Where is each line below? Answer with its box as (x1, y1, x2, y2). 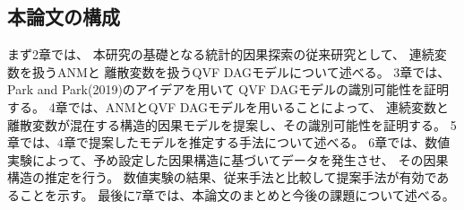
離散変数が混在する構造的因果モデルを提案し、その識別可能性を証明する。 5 (7, 115, 457, 134)
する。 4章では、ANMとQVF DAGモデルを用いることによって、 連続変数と (7, 97, 449, 116)
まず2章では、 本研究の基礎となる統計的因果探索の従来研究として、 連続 (7, 45, 434, 64)
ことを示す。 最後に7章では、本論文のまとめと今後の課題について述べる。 (19, 185, 455, 204)
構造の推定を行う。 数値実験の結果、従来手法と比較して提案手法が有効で (7, 168, 437, 187)
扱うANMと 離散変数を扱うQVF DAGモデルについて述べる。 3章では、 (31, 62, 451, 81)
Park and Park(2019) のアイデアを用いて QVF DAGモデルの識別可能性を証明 (7, 80, 449, 99)
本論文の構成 (7, 3, 120, 31)
